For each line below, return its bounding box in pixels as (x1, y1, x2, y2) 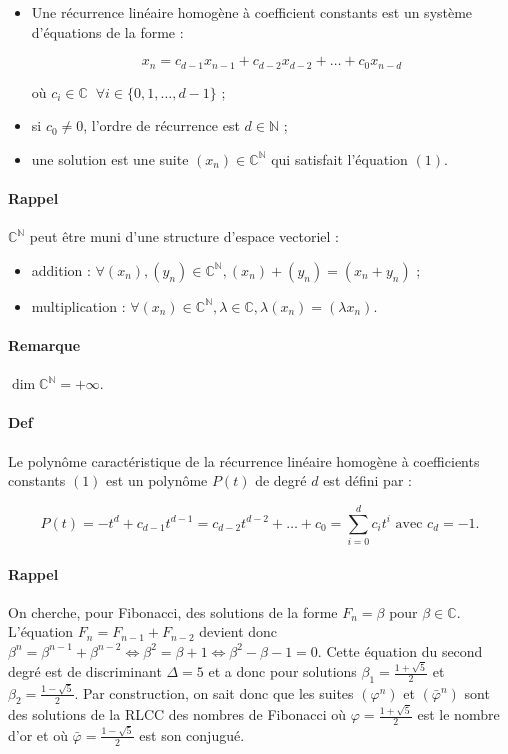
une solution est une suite (31, 148, 189, 169)
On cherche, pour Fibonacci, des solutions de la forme (8, 601, 338, 622)
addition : (31, 259, 91, 280)
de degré (255, 470, 307, 491)
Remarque (8, 335, 81, 355)
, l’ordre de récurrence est (83, 115, 240, 136)
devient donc (199, 621, 278, 642)
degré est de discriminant (8, 661, 162, 682)
